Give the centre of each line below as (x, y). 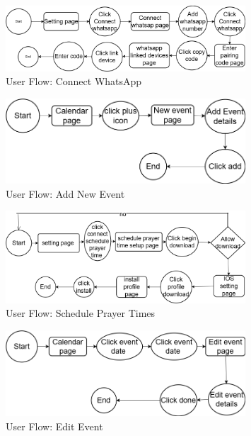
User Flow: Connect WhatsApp (74, 81)
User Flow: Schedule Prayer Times (81, 313)
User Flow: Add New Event (65, 193)
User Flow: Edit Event (54, 426)
